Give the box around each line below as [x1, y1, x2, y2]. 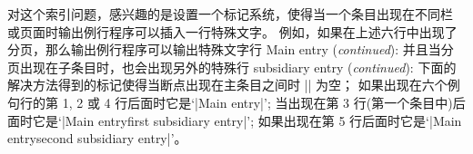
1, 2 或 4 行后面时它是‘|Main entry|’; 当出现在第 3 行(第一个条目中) [62, 92, 453, 111]
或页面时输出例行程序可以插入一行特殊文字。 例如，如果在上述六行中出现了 [7, 22, 458, 41]
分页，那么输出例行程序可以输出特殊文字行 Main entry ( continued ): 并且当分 [7, 40, 454, 59]
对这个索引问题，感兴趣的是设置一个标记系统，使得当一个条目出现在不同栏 [7, 5, 453, 23]
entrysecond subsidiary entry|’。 [7, 129, 187, 148]
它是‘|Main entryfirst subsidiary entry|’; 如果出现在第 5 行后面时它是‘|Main [32, 111, 462, 130]
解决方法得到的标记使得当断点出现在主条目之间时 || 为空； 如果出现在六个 [7, 75, 448, 94]
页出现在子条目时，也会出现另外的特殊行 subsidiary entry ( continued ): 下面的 [7, 57, 457, 76]
